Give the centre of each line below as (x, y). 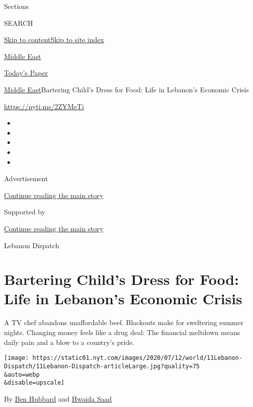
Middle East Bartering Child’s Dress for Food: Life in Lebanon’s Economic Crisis (126, 89)
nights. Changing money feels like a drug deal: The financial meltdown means (122, 332)
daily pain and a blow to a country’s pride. (69, 342)
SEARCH (19, 23)
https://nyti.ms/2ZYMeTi (44, 106)
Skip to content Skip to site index (54, 39)
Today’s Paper (26, 73)
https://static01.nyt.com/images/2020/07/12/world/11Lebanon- (137, 358)
